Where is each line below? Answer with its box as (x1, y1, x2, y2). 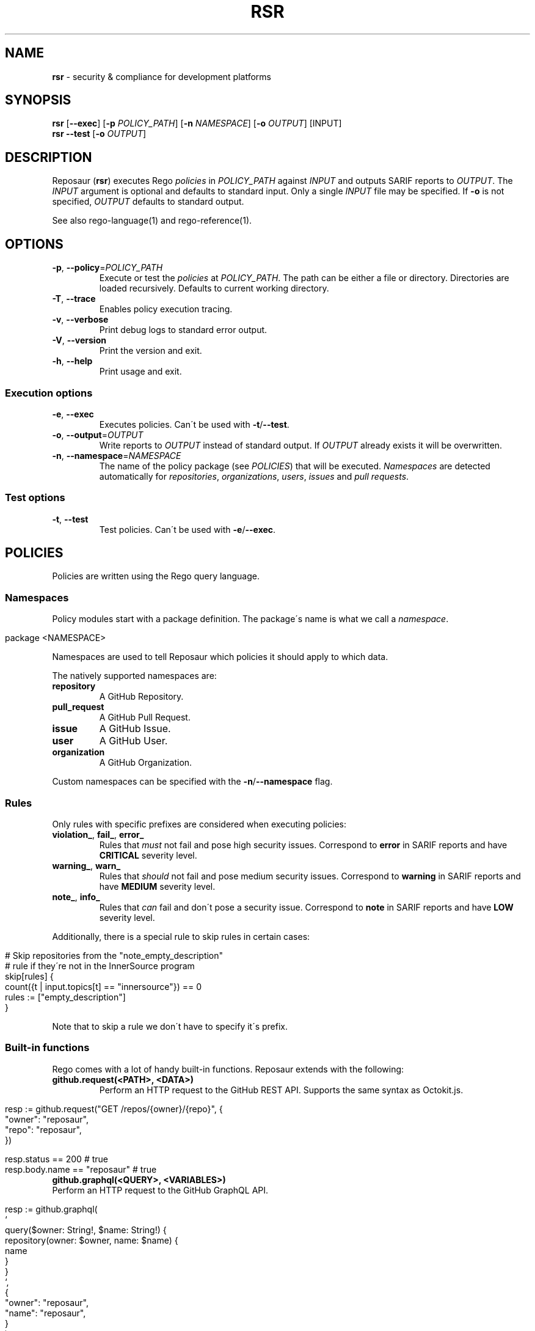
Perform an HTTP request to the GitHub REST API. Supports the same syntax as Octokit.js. (99, 1084, 464, 1095)
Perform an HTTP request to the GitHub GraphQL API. (52, 1184, 269, 1195)
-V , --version (52, 335, 106, 346)
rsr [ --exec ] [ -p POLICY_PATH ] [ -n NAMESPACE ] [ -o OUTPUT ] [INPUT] (52, 118, 342, 129)
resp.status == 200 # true (5, 1153, 108, 1164)
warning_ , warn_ (52, 860, 121, 871)
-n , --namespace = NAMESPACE (52, 450, 181, 461)
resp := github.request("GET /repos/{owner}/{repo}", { (5, 1103, 223, 1114)
